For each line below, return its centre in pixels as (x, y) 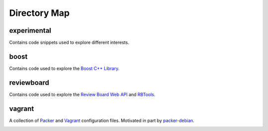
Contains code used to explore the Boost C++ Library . (64, 68)
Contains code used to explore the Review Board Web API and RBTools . (82, 94)
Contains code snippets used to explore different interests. (69, 43)
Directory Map (39, 13)
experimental (30, 31)
